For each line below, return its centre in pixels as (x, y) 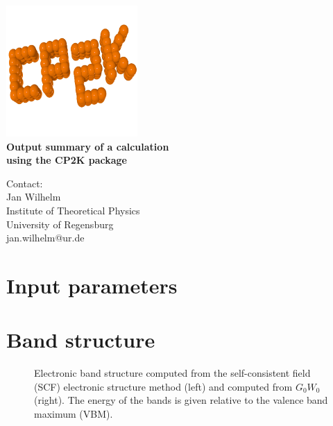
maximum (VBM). (74, 414)
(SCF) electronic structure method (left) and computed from (163, 386)
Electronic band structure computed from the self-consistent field (172, 373)
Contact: (25, 183)
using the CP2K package (67, 160)
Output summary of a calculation (88, 146)
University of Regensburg (60, 224)
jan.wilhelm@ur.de (45, 238)
